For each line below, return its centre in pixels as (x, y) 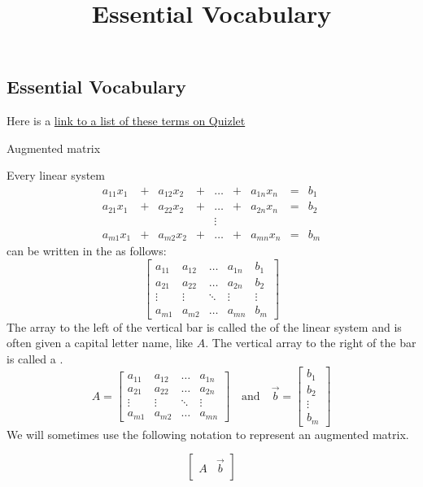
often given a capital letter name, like (100, 343)
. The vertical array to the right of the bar (311, 343)
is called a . (35, 358)
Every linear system (56, 175)
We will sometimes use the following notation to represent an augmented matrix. (208, 434)
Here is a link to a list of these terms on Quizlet (126, 121)
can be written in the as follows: (87, 251)
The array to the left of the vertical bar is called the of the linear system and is (204, 326)
